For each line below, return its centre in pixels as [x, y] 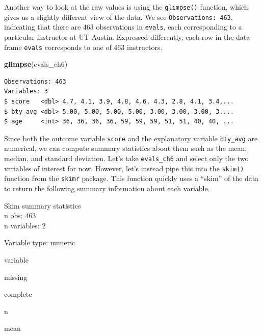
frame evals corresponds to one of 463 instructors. [83, 47]
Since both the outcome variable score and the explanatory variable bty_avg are [131, 138]
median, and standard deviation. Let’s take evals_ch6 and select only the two [126, 158]
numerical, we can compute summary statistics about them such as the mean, [126, 148]
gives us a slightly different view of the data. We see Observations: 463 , [119, 17]
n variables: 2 [25, 225]
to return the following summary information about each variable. [107, 188]
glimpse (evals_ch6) [36, 64]
